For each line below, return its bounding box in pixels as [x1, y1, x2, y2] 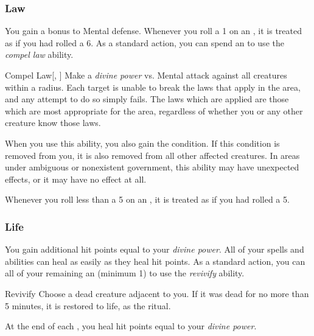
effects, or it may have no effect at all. [5, 172, 147, 185]
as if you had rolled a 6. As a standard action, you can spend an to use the [5, 36, 284, 49]
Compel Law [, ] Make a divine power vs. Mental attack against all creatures [5, 69, 287, 81]
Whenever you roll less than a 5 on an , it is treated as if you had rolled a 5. [5, 193, 290, 206]
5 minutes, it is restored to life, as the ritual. [5, 299, 171, 312]
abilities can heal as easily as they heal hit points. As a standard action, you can [5, 254, 305, 267]
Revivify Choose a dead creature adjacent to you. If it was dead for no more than [5, 287, 309, 299]
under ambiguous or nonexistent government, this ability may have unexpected [5, 161, 299, 173]
